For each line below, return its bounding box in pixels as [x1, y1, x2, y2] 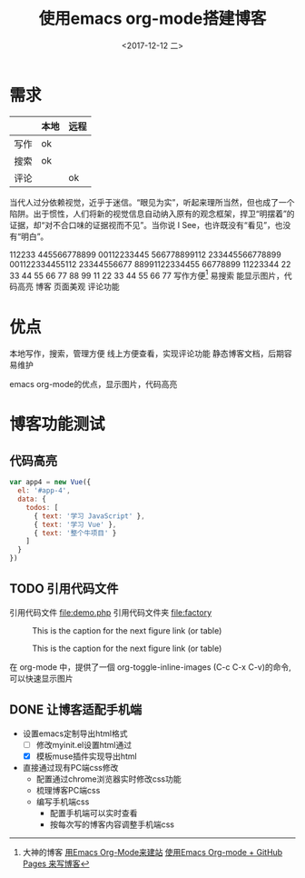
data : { [17, 494, 47, 504]
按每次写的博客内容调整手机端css [49, 819, 175, 830]
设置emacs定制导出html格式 [22, 728, 128, 739]
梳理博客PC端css [35, 784, 101, 795]
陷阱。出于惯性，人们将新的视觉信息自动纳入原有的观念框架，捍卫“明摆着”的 [9, 208, 295, 219]
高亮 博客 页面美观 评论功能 [16, 281, 120, 292]
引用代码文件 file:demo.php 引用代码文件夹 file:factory [9, 606, 212, 618]
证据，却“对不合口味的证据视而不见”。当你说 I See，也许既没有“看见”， [9, 219, 275, 230]
